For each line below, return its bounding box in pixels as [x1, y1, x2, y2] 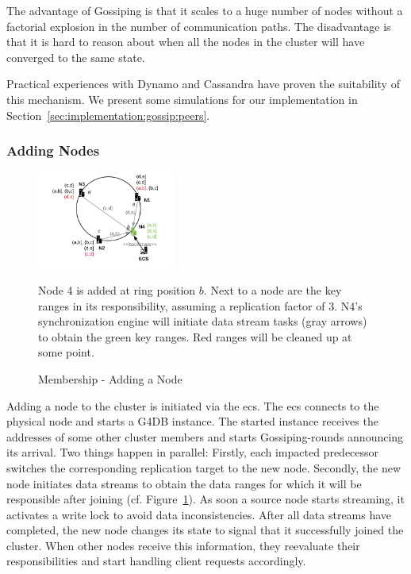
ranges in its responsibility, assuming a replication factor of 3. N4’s [38, 297, 363, 314]
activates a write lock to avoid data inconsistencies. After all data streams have [6, 506, 392, 522]
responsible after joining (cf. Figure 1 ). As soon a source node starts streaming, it [6, 491, 405, 507]
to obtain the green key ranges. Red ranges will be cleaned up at [38, 328, 352, 345]
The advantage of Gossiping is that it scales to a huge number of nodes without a [6, 2, 403, 18]
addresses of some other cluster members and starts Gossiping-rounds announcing [6, 428, 404, 445]
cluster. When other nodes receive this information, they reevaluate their [6, 537, 360, 553]
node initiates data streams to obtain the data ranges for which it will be [6, 475, 362, 491]
